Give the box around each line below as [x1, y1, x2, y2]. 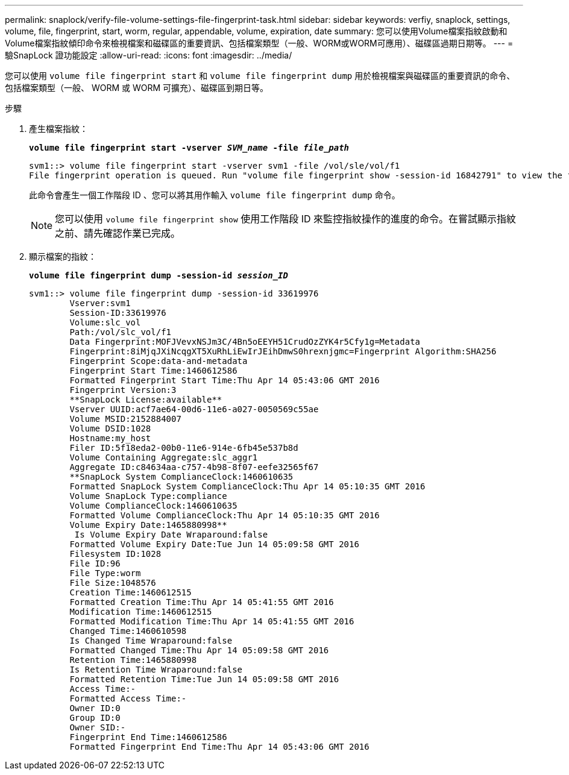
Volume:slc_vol [69, 318, 141, 327]
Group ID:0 [69, 713, 121, 723]
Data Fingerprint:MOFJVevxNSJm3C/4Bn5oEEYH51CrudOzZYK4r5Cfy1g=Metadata [69, 337, 421, 347]
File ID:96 [69, 559, 121, 568]
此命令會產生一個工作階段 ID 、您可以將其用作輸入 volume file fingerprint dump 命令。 [29, 190, 400, 200]
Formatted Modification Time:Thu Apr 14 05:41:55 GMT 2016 [69, 617, 354, 626]
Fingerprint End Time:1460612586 [69, 732, 227, 742]
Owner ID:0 [69, 703, 121, 713]
